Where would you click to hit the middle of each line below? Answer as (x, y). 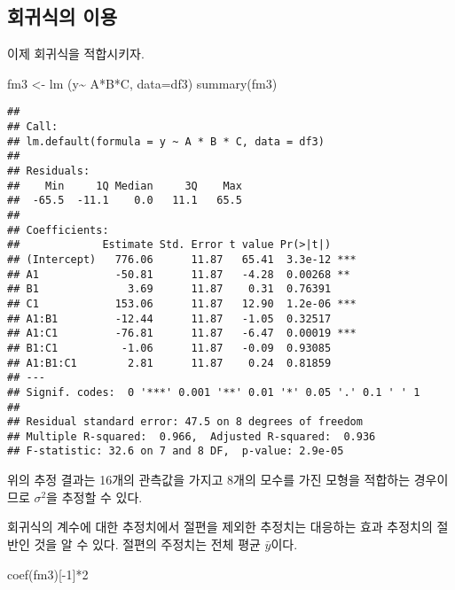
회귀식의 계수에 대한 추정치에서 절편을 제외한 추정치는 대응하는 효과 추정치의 (220, 527)
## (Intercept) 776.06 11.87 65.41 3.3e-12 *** (182, 259)
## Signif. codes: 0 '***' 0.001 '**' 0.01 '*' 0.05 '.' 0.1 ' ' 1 (214, 392)
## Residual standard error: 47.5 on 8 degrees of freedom (185, 422)
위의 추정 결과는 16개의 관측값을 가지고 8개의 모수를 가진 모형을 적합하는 (209, 480)
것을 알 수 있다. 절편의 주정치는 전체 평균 (147, 543)
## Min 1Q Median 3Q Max (125, 186)
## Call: (33, 127)
